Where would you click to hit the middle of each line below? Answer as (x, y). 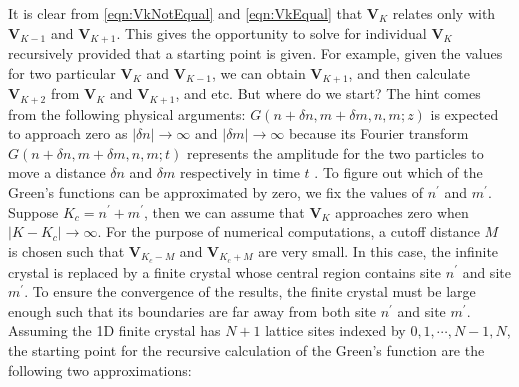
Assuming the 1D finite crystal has (114, 330)
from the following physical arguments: (127, 113)
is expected (464, 113)
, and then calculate (409, 72)
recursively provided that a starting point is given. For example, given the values (255, 53)
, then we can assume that (224, 211)
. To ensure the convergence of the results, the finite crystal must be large (250, 291)
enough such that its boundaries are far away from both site (192, 310)
